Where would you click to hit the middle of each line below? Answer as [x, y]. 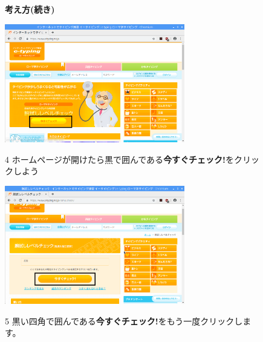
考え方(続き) [30, 9]
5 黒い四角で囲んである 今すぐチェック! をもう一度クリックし [124, 321]
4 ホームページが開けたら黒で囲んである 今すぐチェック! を [120, 159]
